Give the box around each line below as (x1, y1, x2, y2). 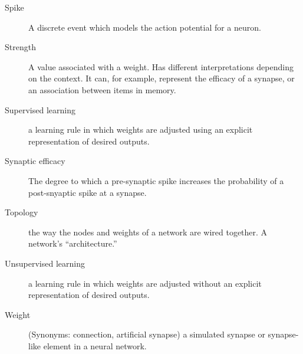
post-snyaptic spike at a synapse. (28, 186, 147, 198)
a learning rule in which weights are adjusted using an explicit (28, 123, 253, 136)
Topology (5, 206, 38, 218)
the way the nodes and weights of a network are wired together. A (28, 225, 268, 238)
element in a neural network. (43, 339, 147, 352)
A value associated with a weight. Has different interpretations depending (28, 60, 294, 73)
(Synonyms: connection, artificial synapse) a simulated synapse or (28, 328, 265, 340)
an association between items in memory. (28, 83, 176, 96)
